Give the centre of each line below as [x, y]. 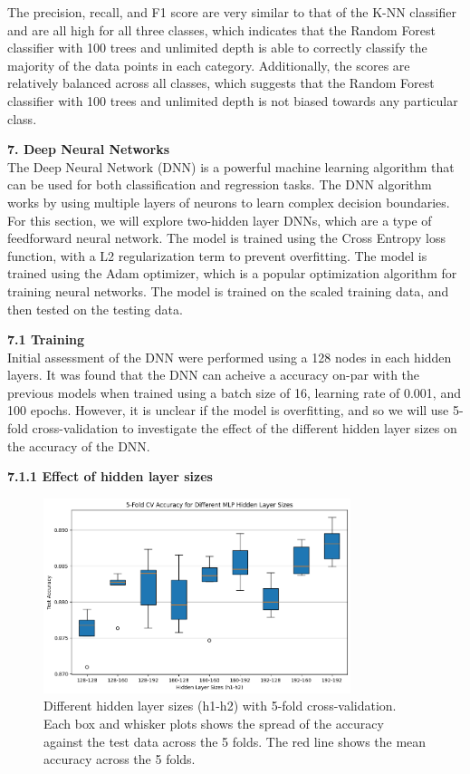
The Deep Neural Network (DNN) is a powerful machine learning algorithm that [231, 166]
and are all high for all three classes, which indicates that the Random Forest [222, 29]
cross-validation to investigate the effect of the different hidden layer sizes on [245, 428]
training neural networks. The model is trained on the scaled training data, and [228, 290]
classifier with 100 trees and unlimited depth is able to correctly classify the [217, 48]
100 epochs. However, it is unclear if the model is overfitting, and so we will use [228, 410]
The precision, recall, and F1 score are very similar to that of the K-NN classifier [232, 12]
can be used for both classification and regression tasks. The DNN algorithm [220, 184]
